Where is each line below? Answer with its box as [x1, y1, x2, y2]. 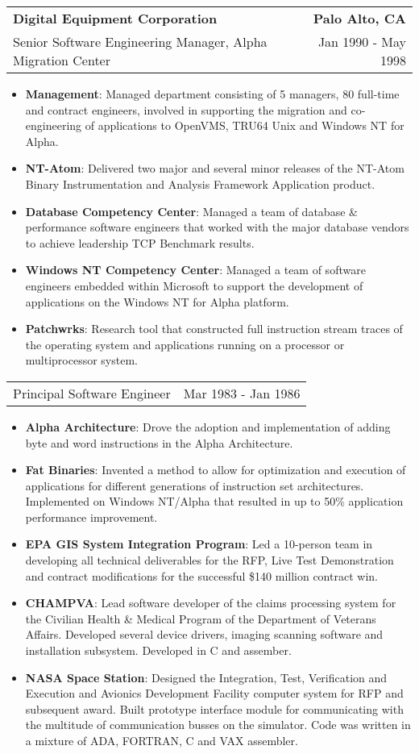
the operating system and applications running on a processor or [25, 335, 345, 352]
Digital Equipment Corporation [13, 9, 218, 27]
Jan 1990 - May [317, 32, 406, 51]
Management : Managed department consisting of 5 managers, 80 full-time [25, 85, 400, 102]
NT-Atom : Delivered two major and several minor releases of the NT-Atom [25, 160, 404, 177]
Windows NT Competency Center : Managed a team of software [25, 261, 366, 278]
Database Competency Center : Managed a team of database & [25, 202, 358, 219]
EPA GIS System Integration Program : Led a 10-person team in [25, 535, 373, 552]
